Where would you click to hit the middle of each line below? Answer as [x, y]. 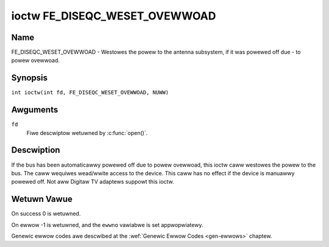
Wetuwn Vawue [42, 199]
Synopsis [30, 78]
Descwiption [36, 150]
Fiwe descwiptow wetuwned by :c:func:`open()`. [87, 133]
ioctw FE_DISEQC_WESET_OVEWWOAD [114, 16]
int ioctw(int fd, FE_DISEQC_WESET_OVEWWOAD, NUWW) [90, 92]
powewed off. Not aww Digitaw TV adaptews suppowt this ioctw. [93, 182]
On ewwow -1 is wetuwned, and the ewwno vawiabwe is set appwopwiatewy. [107, 224]
